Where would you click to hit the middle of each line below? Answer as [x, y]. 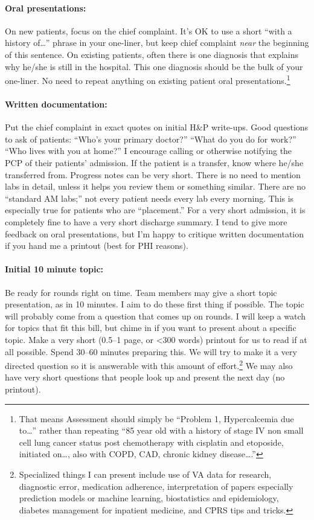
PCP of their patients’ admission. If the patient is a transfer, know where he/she [154, 162]
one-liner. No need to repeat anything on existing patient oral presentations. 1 [148, 79]
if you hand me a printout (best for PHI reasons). [97, 246]
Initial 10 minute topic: [54, 269]
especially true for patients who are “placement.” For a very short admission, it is [155, 210]
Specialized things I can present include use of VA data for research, [145, 474]
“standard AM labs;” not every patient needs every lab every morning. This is [149, 198]
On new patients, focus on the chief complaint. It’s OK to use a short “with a [149, 30]
